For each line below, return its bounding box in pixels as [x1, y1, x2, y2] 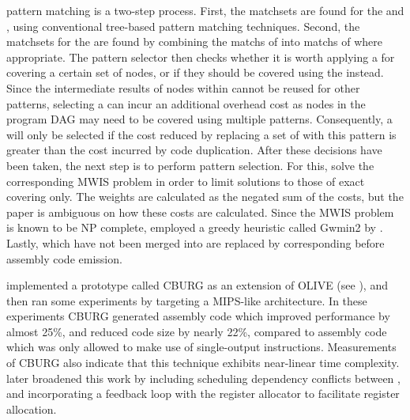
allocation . [6, 400, 57, 417]
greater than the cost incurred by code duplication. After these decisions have [6, 142, 382, 158]
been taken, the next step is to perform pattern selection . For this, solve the [6, 157, 374, 173]
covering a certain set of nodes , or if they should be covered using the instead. [6, 64, 384, 81]
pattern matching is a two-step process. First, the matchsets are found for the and [6, 2, 404, 18]
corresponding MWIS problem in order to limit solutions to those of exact [6, 172, 365, 189]
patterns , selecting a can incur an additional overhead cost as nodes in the [6, 95, 366, 112]
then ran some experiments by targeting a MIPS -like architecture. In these [6, 292, 367, 308]
